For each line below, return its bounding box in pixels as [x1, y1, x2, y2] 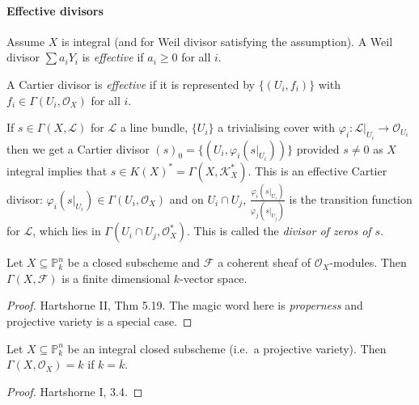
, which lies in [32, 222, 101, 239]
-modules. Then [329, 254, 407, 271]
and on [169, 190, 204, 207]
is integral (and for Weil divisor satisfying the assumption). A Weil [61, 32, 393, 49]
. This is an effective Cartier [248, 162, 387, 179]
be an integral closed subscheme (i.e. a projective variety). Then [67, 340, 387, 356]
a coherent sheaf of [218, 254, 311, 271]
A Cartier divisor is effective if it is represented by [6, 75, 255, 92]
